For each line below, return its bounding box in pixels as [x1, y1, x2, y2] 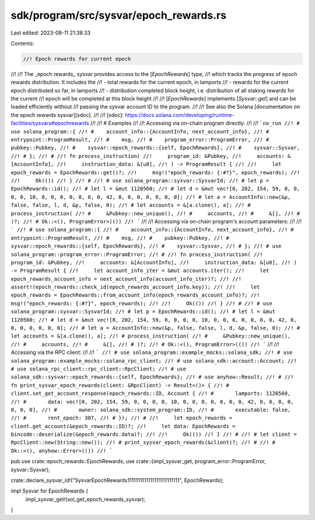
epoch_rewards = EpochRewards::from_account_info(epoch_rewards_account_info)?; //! [10, 292, 260, 298]
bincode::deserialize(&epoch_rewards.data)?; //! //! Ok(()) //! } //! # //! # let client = [10, 431, 297, 438]
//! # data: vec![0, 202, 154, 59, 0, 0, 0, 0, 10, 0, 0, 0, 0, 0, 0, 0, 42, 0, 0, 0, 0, [10, 398, 294, 405]
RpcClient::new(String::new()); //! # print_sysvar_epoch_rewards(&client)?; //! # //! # [10, 439, 275, 446]
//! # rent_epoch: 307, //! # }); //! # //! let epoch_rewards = [10, 415, 233, 421]
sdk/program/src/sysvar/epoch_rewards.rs [10, 9, 227, 22]
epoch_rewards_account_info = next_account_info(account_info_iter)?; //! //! [10, 276, 242, 282]
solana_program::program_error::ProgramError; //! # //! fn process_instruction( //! [10, 251, 264, 257]
